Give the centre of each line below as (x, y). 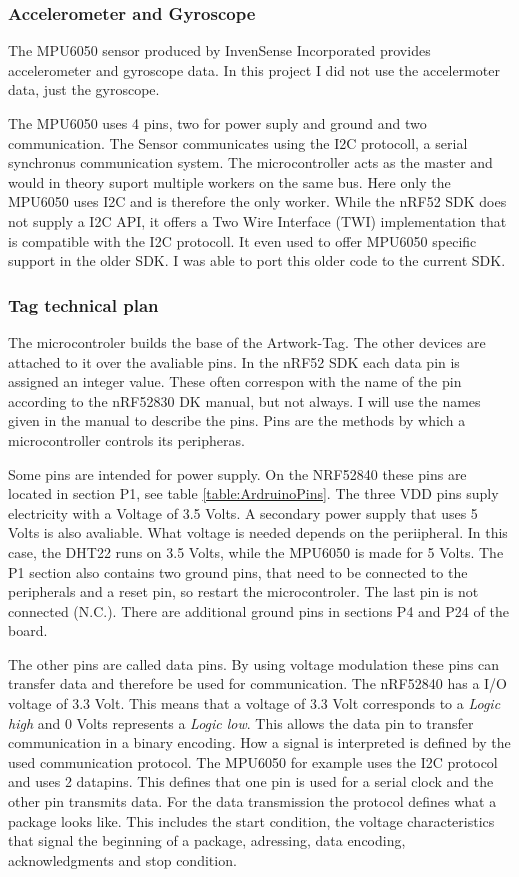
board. (28, 630)
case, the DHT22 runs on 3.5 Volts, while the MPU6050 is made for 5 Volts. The (256, 551)
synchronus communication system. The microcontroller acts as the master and (250, 162)
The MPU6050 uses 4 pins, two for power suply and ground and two (217, 123)
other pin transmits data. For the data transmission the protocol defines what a (252, 801)
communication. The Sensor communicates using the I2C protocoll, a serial (238, 142)
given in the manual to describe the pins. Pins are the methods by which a (237, 420)
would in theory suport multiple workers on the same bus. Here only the (229, 181)
